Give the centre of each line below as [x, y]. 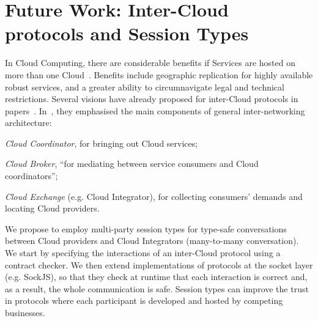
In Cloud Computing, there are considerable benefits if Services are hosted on [150, 63]
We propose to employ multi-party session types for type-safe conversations [146, 228]
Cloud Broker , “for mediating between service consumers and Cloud [132, 164]
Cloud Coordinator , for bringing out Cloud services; [102, 143]
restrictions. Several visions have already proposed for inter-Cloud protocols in [152, 99]
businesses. [25, 312]
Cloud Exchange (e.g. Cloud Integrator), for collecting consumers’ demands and [154, 196]
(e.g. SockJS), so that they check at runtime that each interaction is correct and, [156, 277]
